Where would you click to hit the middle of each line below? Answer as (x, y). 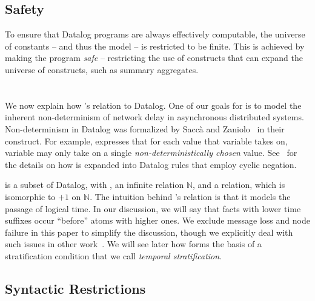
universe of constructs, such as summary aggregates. (102, 69)
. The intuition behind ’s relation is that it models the (190, 196)
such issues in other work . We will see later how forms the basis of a (133, 244)
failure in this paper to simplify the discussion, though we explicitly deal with (149, 232)
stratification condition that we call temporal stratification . (114, 255)
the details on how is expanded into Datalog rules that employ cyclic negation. (151, 164)
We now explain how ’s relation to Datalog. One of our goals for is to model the (153, 105)
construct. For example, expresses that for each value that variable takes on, (146, 141)
